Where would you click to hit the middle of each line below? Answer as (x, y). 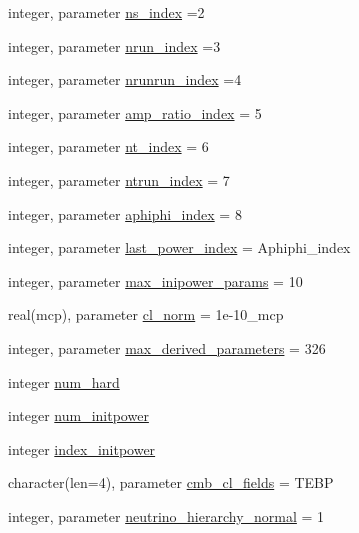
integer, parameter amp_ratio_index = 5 (135, 112)
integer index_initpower (82, 448)
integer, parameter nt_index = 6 (108, 146)
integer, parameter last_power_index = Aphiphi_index (179, 247)
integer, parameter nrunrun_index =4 (125, 79)
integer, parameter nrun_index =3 (114, 45)
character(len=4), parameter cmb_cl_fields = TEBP (171, 482)
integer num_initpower (78, 415)
